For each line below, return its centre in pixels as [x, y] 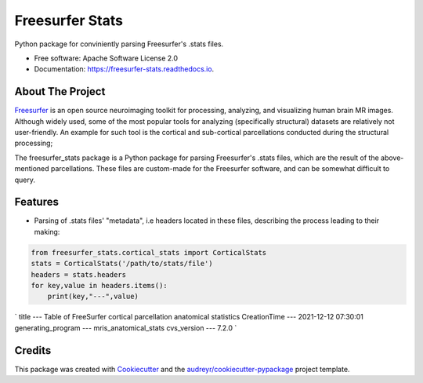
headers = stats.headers [79, 274]
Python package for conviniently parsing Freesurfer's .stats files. [119, 44]
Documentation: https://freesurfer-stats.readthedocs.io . [124, 69]
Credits [33, 350]
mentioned [32, 169]
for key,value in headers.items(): [99, 286]
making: [47, 232]
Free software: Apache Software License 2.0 [106, 58]
